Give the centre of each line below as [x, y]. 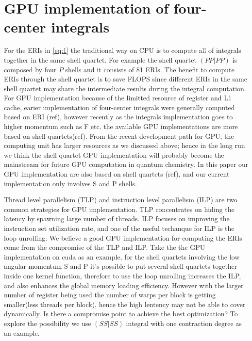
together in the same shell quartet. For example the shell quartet [100, 59]
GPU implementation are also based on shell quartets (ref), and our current [117, 174]
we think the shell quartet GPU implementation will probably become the [114, 154]
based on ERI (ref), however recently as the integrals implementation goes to [118, 117]
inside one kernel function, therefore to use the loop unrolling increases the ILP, [123, 275]
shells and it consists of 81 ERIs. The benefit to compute [150, 69]
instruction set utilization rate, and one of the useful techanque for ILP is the [119, 228]
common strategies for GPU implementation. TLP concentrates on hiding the [119, 209]
